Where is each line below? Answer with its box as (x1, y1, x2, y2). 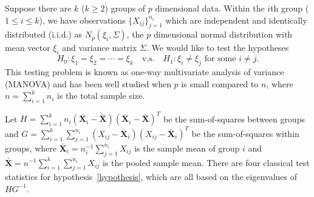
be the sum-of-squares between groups (163, 112, 305, 125)
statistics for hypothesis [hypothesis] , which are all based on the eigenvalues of (5, 170, 298, 183)
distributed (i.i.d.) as (5, 28, 83, 41)
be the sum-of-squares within (191, 127, 299, 139)
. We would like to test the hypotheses (146, 41, 289, 54)
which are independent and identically (165, 13, 307, 26)
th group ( (270, 2, 309, 14)
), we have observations (39, 13, 126, 26)
